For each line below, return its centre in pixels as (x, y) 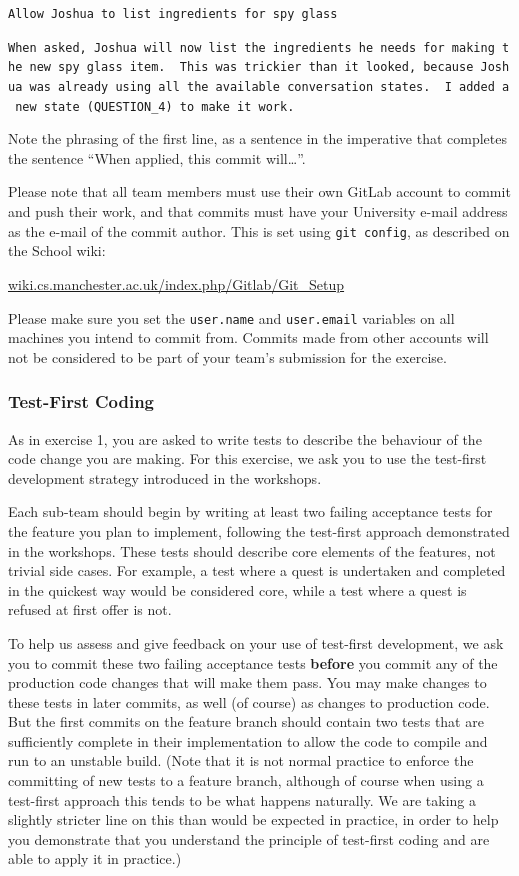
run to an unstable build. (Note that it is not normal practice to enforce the (241, 760)
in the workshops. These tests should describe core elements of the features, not (252, 550)
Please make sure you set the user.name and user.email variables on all (231, 317)
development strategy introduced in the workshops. (165, 477)
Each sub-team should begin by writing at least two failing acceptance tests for (250, 511)
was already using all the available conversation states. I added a (269, 86)
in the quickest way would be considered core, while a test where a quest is (237, 589)
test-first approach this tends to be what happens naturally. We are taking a (242, 799)
